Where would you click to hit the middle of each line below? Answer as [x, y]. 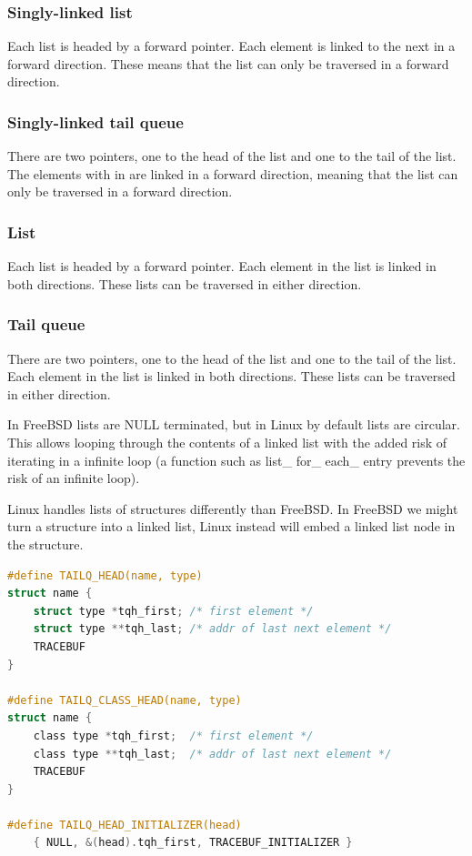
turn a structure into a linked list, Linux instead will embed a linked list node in [231, 526]
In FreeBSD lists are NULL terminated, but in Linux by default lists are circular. [234, 424]
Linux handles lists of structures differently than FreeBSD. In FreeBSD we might [233, 508]
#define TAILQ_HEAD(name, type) [105, 575]
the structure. [45, 544]
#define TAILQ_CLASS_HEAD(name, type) [125, 700]
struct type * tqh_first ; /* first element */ [173, 611]
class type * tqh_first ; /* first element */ [173, 735]
